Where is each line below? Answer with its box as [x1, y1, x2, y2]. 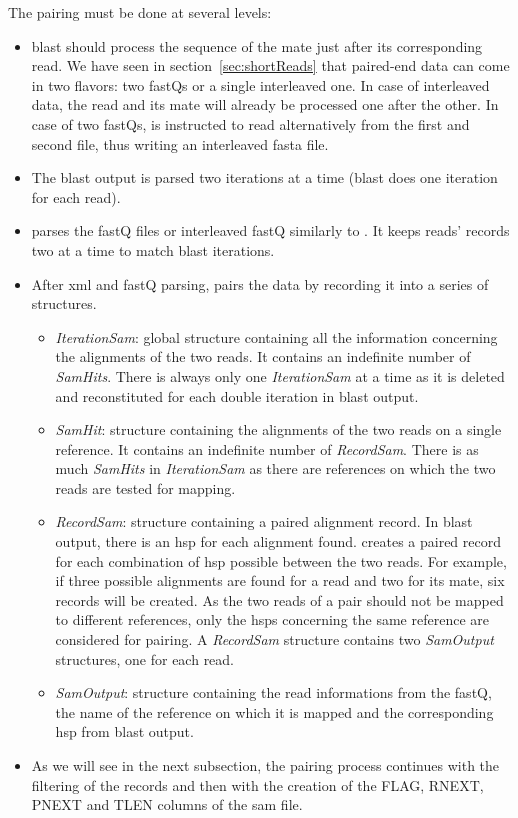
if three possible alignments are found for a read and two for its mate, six [55, 570, 505, 591]
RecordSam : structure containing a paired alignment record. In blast [55, 511, 473, 532]
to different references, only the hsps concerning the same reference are [55, 609, 489, 630]
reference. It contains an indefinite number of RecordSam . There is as [55, 438, 479, 459]
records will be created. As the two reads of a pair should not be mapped [55, 589, 504, 610]
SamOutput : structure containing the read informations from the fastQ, [55, 682, 492, 703]
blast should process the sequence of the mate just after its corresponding [31, 35, 483, 56]
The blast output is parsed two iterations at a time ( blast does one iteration [31, 167, 498, 188]
